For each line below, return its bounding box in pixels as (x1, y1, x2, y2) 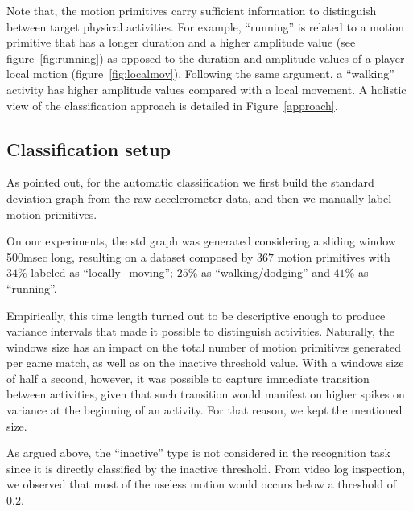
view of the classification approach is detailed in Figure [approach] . (6, 97, 338, 113)
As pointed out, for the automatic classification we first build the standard (6, 174, 374, 191)
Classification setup (6, 136, 171, 161)
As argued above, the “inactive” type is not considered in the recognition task (6, 444, 390, 461)
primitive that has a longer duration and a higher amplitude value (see (6, 34, 356, 51)
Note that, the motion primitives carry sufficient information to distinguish (6, 2, 377, 19)
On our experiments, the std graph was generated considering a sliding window (6, 233, 396, 249)
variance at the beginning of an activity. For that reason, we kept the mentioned (6, 402, 403, 418)
